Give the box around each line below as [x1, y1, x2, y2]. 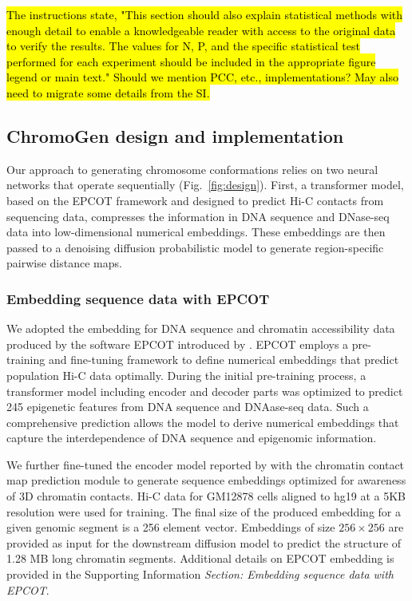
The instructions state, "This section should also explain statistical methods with [6, 6, 403, 22]
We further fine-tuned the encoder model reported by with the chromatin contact [6, 456, 405, 472]
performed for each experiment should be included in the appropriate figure [6, 53, 376, 69]
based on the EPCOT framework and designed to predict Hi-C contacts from [6, 192, 384, 208]
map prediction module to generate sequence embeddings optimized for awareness [6, 472, 406, 488]
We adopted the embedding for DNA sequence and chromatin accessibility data [6, 320, 395, 337]
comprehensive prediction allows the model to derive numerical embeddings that [6, 413, 399, 430]
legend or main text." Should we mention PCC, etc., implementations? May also [6, 69, 398, 85]
